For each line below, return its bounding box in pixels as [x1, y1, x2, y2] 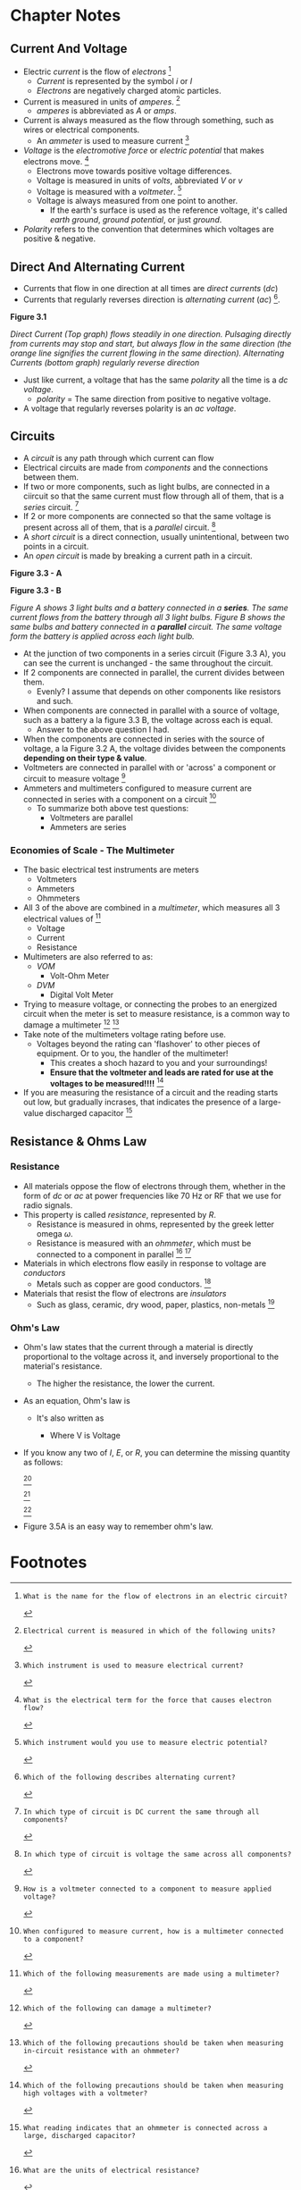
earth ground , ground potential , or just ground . [49, 214, 222, 225]
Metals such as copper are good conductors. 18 [36, 1277, 212, 1289]
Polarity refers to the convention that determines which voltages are [22, 224, 275, 235]
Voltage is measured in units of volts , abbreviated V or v [36, 175, 243, 186]
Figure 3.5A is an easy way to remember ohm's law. [22, 1521, 213, 1532]
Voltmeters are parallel [49, 812, 133, 823]
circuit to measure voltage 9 [22, 771, 126, 784]
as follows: [22, 1457, 63, 1468]
